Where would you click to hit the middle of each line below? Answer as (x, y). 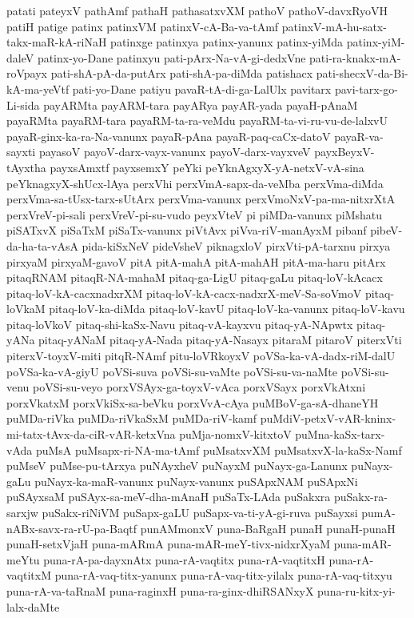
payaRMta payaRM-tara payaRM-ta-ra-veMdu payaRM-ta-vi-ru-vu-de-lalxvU (197, 120)
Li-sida (23, 104)
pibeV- (386, 230)
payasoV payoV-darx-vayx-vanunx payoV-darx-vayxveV (175, 152)
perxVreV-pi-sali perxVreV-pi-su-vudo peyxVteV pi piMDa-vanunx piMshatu (195, 214)
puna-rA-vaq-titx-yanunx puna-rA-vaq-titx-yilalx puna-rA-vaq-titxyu (223, 575)
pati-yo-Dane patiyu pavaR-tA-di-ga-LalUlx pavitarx (202, 88)
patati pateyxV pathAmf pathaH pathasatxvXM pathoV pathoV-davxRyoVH (197, 10)
